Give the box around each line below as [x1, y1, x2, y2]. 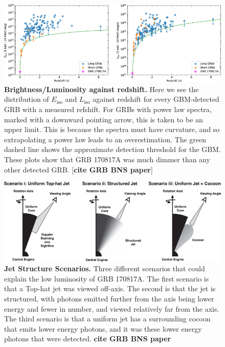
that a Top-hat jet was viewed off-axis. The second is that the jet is [4, 283, 216, 294]
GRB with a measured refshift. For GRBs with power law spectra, [4, 104, 212, 115]
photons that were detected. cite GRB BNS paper [4, 333, 171, 344]
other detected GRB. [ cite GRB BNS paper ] [4, 164, 153, 175]
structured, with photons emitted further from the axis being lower [4, 293, 214, 303]
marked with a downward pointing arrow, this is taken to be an [4, 114, 203, 124]
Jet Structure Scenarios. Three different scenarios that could [4, 263, 205, 274]
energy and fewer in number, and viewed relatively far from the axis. [4, 303, 219, 314]
